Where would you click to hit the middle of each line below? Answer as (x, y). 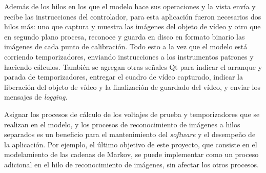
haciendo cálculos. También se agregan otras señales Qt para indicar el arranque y (133, 66)
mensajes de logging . (36, 97)
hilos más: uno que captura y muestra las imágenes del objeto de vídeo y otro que (132, 26)
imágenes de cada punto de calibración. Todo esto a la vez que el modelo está (126, 46)
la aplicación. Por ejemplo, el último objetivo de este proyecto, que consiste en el (131, 144)
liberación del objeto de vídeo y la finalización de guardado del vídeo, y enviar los (132, 86)
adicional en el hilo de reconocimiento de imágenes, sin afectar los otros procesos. (131, 164)
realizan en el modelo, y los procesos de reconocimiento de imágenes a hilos (122, 124)
